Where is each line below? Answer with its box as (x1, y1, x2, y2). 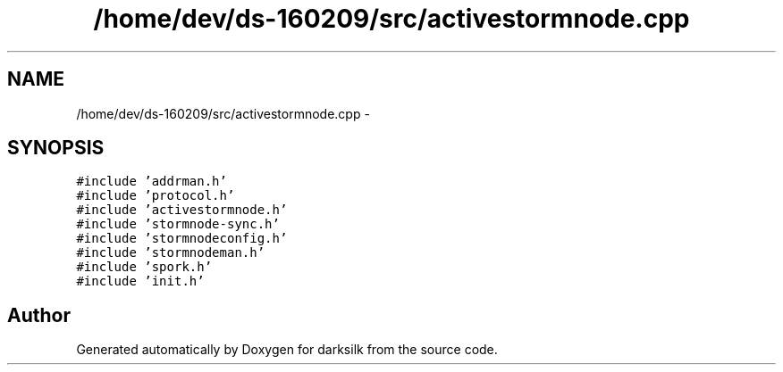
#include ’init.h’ (76, 274, 205, 289)
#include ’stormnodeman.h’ (76, 245, 265, 260)
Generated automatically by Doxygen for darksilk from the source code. (76, 342, 498, 358)
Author (7, 303, 71, 327)
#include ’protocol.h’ (76, 188, 235, 203)
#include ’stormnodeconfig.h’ (76, 231, 288, 246)
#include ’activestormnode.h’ (76, 203, 288, 218)
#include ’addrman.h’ (76, 174, 227, 189)
